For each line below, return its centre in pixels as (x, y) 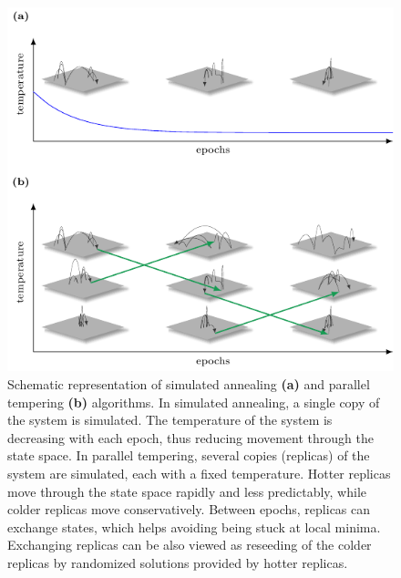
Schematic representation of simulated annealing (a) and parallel (189, 384)
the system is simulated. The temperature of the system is (170, 420)
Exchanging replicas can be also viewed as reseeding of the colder (190, 545)
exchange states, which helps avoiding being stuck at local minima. (194, 526)
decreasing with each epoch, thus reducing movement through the (190, 437)
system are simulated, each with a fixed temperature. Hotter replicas (199, 473)
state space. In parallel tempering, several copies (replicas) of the (189, 455)
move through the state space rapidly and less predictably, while (187, 491)
